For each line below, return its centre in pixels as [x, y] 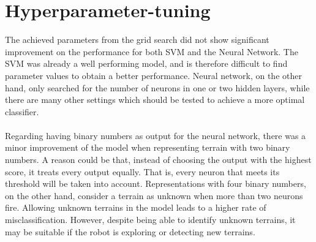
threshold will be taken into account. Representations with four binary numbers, [156, 183]
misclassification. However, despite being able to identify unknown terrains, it [150, 220]
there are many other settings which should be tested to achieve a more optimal [155, 100]
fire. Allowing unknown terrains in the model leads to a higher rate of [136, 207]
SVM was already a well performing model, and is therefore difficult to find [146, 63]
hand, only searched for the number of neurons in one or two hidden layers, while [157, 87]
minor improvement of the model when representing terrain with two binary [148, 147]
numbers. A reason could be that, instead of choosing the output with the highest [158, 160]
